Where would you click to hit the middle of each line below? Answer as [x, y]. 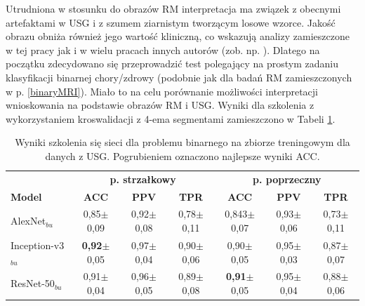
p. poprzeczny [287, 179]
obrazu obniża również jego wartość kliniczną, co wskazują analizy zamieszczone [178, 36]
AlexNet [28, 221]
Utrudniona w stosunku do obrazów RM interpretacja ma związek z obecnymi [173, 8]
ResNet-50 [33, 283]
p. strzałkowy [143, 179]
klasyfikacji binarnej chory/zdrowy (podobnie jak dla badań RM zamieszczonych [179, 77]
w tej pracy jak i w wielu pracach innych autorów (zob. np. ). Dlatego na [163, 49]
